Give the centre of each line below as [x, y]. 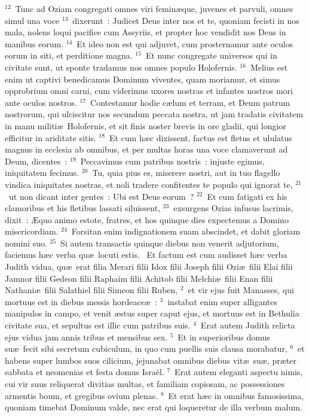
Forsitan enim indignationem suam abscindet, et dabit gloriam [186, 231]
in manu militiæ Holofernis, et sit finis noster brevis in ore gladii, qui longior [146, 125]
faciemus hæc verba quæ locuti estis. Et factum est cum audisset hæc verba [146, 255]
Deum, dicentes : [36, 161]
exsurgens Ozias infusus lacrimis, [233, 208]
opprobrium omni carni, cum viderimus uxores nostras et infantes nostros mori [149, 91]
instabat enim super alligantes [223, 301]
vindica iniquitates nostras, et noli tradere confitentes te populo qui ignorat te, [149, 184]
